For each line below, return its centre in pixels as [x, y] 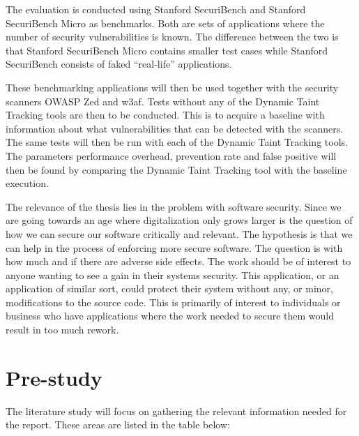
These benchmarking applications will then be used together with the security [172, 87]
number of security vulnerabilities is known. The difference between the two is [172, 37]
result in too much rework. [62, 330]
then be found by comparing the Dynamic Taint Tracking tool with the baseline [176, 169]
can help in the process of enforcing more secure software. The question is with [174, 247]
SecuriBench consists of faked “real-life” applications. [119, 64]
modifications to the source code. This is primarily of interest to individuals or [173, 302]
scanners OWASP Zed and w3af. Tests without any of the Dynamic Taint [163, 101]
